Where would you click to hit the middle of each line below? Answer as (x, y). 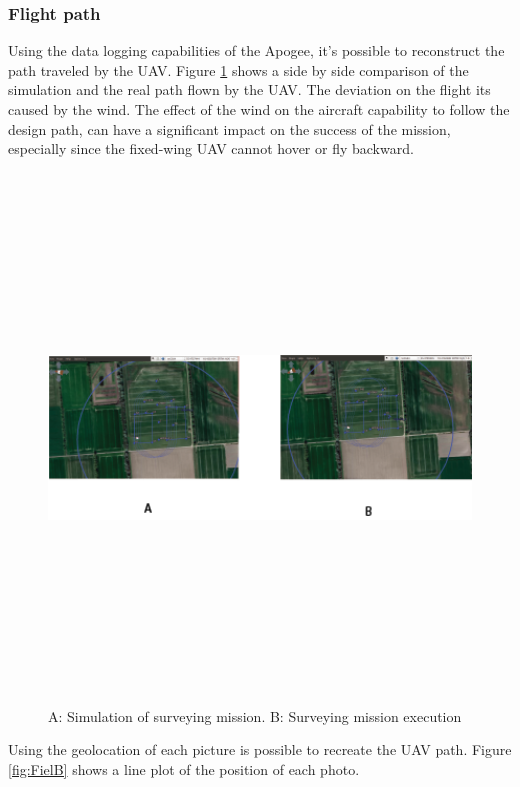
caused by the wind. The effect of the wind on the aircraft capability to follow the (259, 109)
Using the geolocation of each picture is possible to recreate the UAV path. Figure (260, 749)
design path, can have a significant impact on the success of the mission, (229, 128)
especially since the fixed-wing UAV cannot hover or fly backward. (211, 148)
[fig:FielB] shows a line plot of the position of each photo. (184, 768)
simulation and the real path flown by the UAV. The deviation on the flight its (249, 89)
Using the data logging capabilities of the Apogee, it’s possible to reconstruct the (256, 50)
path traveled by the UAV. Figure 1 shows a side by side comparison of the (238, 69)
